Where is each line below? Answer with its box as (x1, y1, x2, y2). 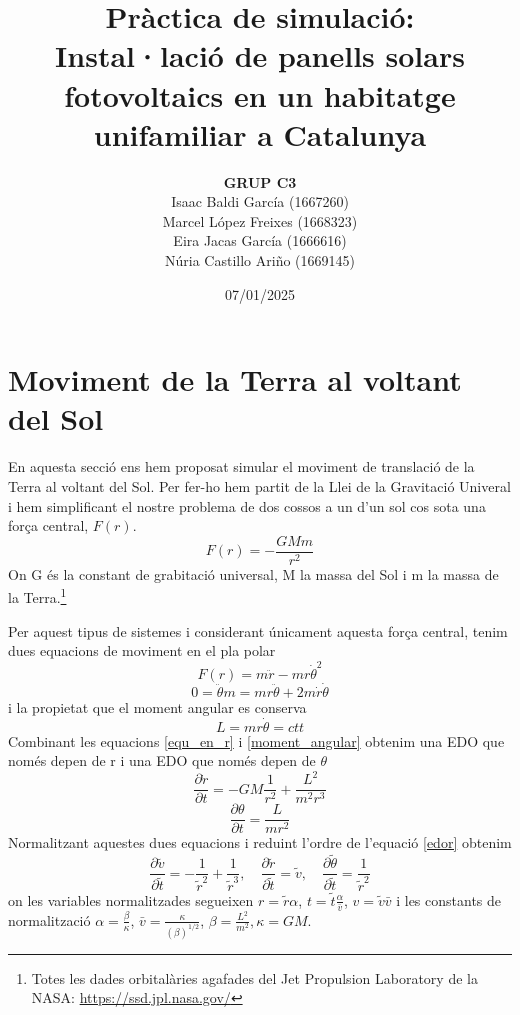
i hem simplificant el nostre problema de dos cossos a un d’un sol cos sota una (8, 495, 486, 516)
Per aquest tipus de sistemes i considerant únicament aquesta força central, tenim (8, 620, 508, 641)
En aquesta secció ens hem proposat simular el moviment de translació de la (8, 456, 475, 477)
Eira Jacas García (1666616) (173, 230, 347, 251)
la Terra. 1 (8, 584, 67, 608)
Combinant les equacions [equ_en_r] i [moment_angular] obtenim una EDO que (8, 730, 505, 751)
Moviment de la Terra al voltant (8, 359, 462, 400)
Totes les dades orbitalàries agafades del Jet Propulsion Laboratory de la (31, 967, 478, 988)
